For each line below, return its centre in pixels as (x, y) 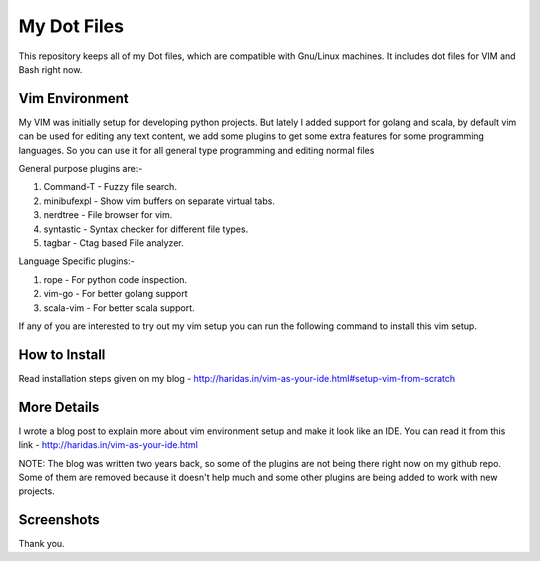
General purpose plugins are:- (80, 169)
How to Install (62, 354)
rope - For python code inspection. (115, 279)
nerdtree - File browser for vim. (108, 215)
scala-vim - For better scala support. (119, 307)
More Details (59, 406)
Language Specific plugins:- (76, 261)
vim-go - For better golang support (116, 294)
